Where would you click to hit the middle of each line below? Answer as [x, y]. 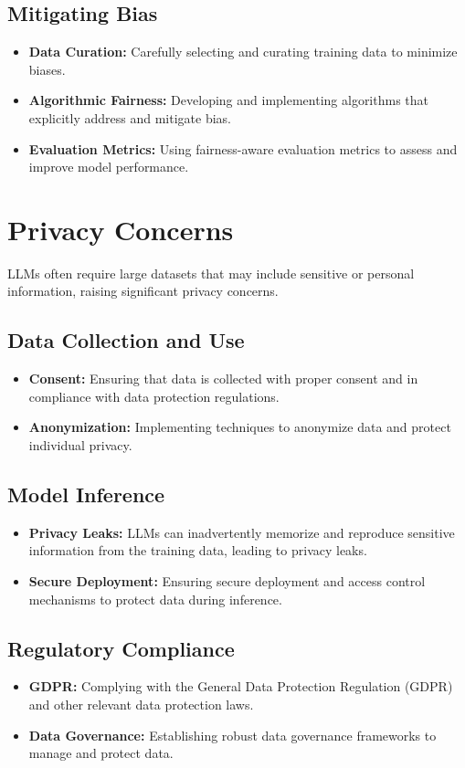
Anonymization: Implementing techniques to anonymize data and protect [240, 427]
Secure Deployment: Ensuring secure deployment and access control [227, 581]
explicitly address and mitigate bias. [130, 117]
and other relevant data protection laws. [141, 705]
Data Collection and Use [126, 340]
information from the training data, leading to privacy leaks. [198, 550]
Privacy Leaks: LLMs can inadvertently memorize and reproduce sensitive [242, 532]
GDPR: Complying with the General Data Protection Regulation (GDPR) [241, 686]
